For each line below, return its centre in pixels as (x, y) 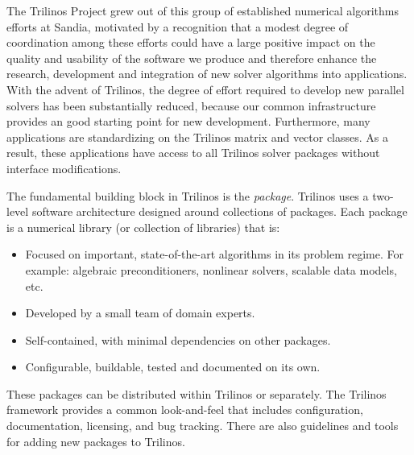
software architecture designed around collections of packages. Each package (219, 211)
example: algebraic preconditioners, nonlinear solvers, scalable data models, (211, 269)
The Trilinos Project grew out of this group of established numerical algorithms (203, 10)
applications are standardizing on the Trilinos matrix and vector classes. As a (198, 136)
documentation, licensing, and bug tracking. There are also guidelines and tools (203, 426)
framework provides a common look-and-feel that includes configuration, (185, 409)
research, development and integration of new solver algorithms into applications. (207, 74)
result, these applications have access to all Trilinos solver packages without (193, 153)
